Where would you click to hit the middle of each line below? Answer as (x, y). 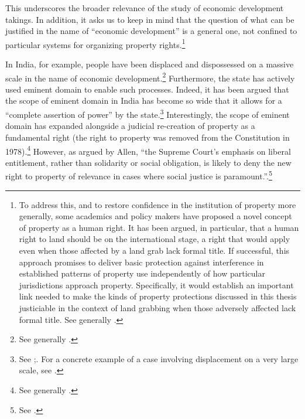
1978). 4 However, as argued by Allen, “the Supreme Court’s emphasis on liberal (148, 150)
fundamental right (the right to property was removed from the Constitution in (148, 137)
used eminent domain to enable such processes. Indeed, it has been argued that (147, 89)
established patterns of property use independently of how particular (142, 273)
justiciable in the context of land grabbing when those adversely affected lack (157, 307)
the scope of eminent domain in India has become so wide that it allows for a (144, 101)
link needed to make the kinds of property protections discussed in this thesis (158, 296)
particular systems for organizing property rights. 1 (95, 43)
